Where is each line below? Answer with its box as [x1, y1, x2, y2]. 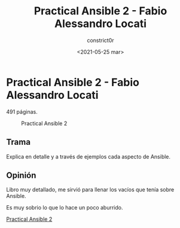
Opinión [6, 170, 36, 180]
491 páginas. [6, 108, 38, 115]
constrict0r [86, 37, 115, 44]
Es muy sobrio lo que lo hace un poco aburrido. [6, 204, 123, 211]
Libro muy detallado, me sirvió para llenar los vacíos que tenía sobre [6, 186, 175, 193]
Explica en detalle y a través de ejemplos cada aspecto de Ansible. [6, 153, 171, 160]
